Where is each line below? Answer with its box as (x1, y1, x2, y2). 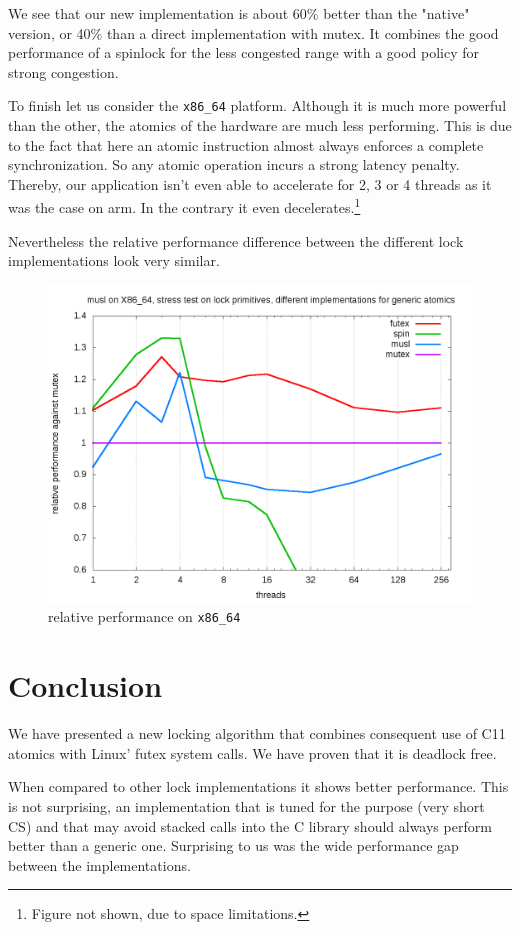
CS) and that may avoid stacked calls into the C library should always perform (8, 815, 492, 836)
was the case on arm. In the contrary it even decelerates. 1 (8, 194, 361, 218)
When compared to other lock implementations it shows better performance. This (8, 776, 509, 797)
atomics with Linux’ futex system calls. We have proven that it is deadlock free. (8, 742, 497, 763)
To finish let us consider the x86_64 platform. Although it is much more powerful (8, 95, 507, 116)
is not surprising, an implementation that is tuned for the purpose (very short (8, 796, 485, 816)
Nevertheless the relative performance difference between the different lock (8, 230, 464, 251)
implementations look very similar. (8, 250, 220, 271)
